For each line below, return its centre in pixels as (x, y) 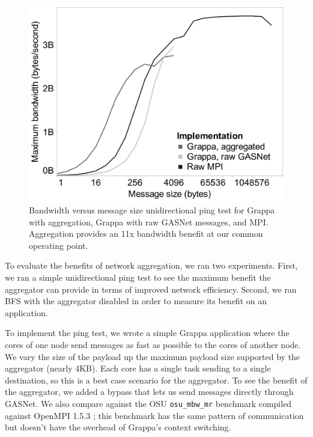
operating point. (59, 245)
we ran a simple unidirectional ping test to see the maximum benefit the (138, 277)
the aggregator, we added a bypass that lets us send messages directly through (149, 392)
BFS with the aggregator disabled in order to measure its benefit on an (136, 301)
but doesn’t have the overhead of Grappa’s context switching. (118, 427)
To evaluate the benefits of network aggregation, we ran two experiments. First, (151, 265)
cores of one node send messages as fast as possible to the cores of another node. (153, 345)
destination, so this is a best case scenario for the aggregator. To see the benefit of (156, 380)
